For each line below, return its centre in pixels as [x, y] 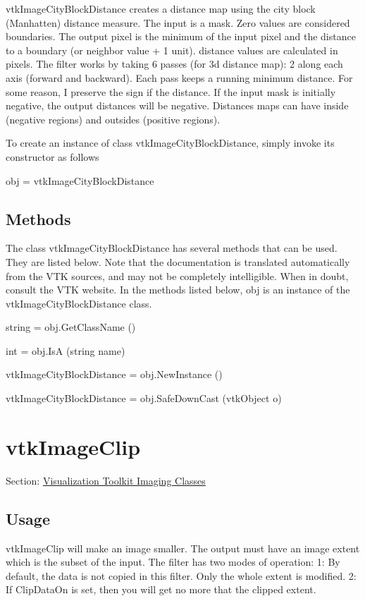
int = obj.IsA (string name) [66, 350]
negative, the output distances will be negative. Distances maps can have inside [177, 105]
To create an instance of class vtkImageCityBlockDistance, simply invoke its [170, 143]
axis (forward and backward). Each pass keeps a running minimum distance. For [179, 77]
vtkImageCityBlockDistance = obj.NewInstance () [114, 374]
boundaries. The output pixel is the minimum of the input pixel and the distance [181, 36]
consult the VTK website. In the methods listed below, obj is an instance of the [178, 290]
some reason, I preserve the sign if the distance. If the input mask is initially [171, 91]
